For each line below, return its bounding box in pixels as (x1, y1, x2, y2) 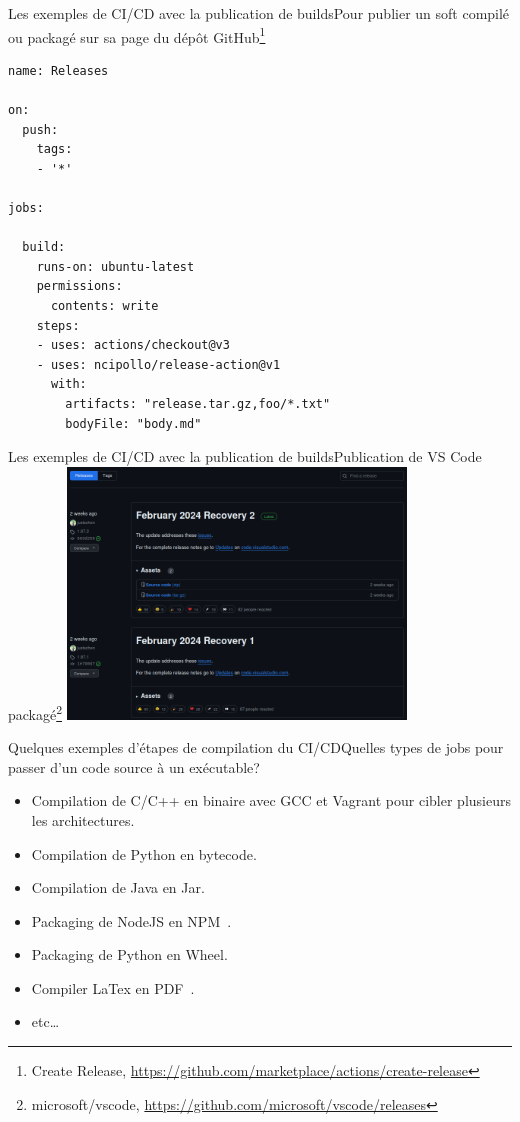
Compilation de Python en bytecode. (31, 843, 257, 864)
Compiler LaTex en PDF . (31, 977, 195, 998)
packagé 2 (8, 700, 63, 724)
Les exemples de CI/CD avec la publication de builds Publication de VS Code (8, 446, 482, 467)
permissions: (36, 279, 123, 294)
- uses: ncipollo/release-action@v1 (36, 357, 281, 372)
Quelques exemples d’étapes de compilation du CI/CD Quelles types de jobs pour (8, 737, 504, 758)
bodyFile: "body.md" (65, 416, 202, 431)
